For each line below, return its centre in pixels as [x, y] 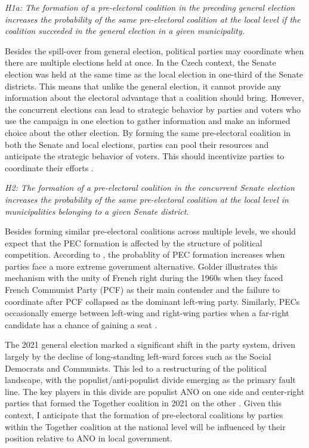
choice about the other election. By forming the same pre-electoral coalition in [148, 132]
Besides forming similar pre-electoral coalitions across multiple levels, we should [150, 231]
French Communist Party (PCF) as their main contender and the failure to [142, 290]
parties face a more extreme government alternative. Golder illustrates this [141, 266]
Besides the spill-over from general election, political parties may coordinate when [154, 50]
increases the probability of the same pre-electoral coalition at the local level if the [153, 19]
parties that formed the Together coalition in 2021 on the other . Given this [143, 403]
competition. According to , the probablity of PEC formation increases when [145, 254]
